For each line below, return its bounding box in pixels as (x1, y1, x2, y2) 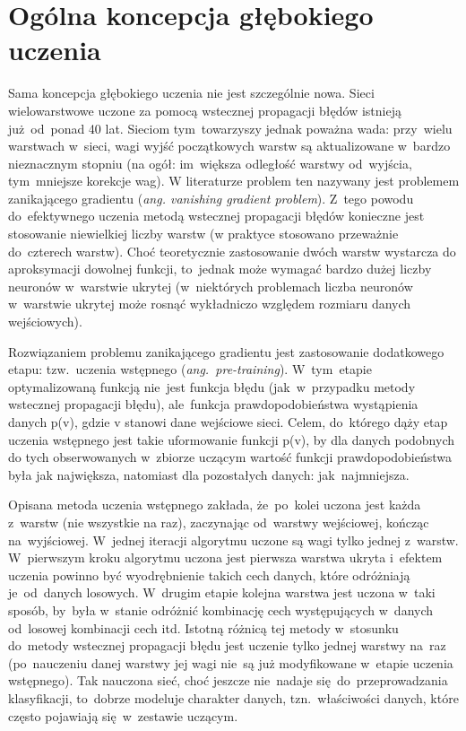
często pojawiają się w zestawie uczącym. (8, 706, 238, 725)
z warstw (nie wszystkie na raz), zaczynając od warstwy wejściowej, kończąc (8, 512, 429, 531)
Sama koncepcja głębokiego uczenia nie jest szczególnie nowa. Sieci (8, 83, 375, 102)
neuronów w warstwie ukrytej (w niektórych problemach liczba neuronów (8, 276, 413, 295)
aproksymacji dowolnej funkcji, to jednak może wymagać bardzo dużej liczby (8, 259, 432, 278)
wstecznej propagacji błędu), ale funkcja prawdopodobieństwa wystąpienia (8, 395, 419, 413)
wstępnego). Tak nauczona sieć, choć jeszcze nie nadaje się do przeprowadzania (8, 671, 448, 690)
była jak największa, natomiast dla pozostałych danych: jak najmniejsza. (8, 465, 410, 483)
